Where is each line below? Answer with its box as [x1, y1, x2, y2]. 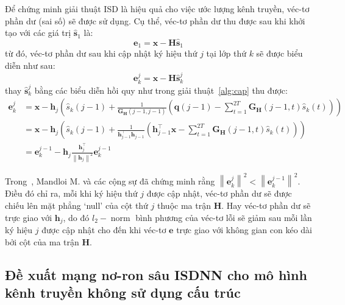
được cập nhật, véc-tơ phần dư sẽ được [146, 187, 292, 200]
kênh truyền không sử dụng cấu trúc [5, 283, 241, 302]
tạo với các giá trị [5, 26, 71, 39]
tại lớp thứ [206, 47, 246, 60]
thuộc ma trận [157, 199, 211, 212]
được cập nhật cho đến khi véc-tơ [41, 223, 166, 236]
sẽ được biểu [256, 47, 303, 60]
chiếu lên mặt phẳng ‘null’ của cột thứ [5, 199, 148, 212]
